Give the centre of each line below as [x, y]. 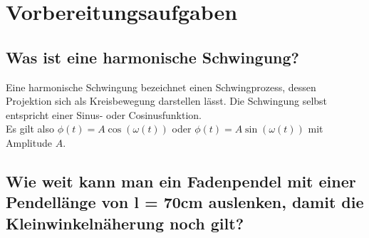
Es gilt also [30, 129]
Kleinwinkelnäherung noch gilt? [125, 223]
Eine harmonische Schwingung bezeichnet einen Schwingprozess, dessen [161, 87]
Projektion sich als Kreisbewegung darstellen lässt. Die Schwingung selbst [167, 101]
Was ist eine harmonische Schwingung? [152, 57]
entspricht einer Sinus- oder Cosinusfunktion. [104, 114]
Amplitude [29, 142]
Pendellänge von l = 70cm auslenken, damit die [185, 202]
